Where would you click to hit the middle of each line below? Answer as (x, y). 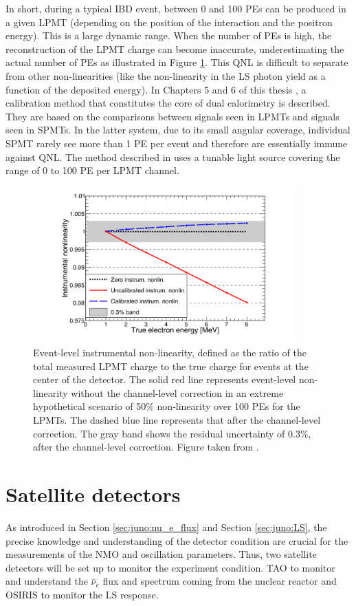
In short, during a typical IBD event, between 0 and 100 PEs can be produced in (176, 8)
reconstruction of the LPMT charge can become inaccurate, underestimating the (175, 48)
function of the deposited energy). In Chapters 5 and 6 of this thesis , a (156, 89)
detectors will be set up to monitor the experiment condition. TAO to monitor (170, 567)
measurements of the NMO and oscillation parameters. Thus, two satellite (161, 554)
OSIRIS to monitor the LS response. (82, 594)
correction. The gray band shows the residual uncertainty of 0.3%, (172, 433)
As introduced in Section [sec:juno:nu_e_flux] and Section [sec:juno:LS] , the (166, 527)
